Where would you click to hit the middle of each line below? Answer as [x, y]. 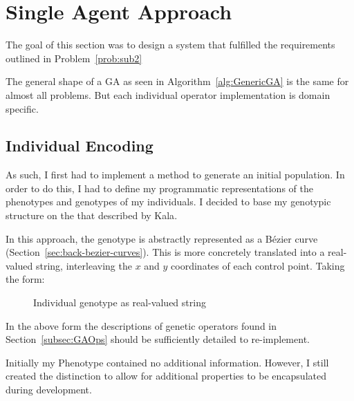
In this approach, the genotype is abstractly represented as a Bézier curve [162, 238]
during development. [49, 390]
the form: [25, 279]
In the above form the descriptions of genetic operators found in [141, 325]
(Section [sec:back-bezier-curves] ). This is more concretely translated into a [165, 252]
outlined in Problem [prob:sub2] [74, 58]
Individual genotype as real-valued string [120, 302]
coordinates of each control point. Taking [258, 265]
